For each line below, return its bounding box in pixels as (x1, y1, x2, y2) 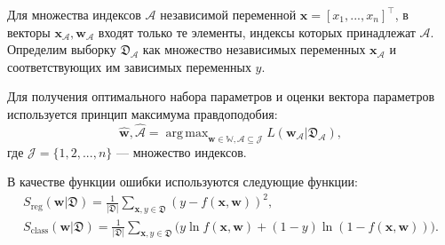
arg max (165, 126, 209, 139)
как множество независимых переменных (142, 40, 366, 59)
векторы (7, 22, 51, 41)
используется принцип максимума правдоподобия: (7, 104, 278, 122)
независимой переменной (160, 5, 297, 23)
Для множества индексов (7, 5, 141, 23)
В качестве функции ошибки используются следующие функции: (7, 172, 358, 191)
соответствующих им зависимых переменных (7, 57, 251, 75)
